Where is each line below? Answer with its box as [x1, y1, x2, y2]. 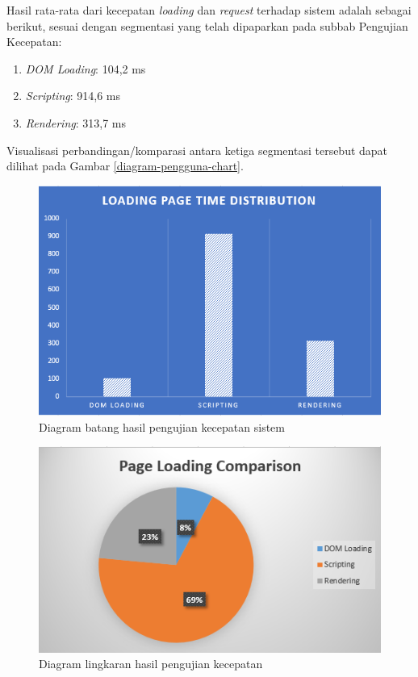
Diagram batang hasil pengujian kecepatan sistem [39, 418, 285, 435]
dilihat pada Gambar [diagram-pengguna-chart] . [6, 157, 244, 174]
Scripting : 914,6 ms [25, 87, 121, 104]
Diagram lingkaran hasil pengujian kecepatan [39, 655, 263, 672]
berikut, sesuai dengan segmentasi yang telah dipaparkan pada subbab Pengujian [6, 17, 408, 34]
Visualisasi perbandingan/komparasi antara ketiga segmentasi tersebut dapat [6, 141, 388, 158]
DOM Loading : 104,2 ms [25, 60, 146, 77]
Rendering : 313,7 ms [25, 114, 127, 131]
